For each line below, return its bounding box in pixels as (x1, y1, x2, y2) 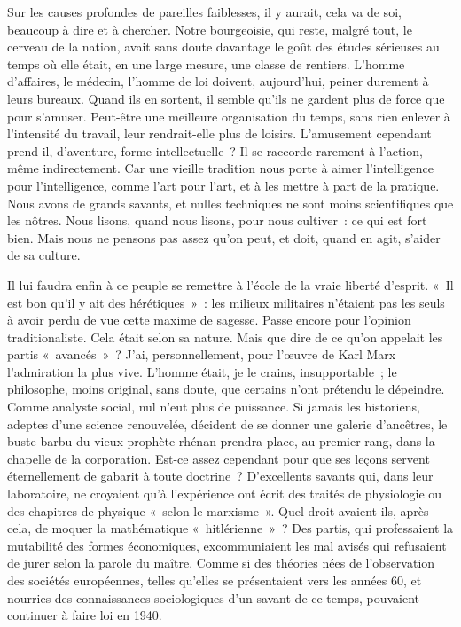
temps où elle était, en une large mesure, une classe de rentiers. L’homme (7, 54, 405, 73)
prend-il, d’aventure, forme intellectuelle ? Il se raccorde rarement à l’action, (7, 141, 423, 160)
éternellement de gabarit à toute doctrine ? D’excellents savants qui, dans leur (7, 466, 434, 485)
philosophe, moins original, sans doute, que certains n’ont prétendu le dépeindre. (7, 380, 445, 398)
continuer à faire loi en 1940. (7, 606, 162, 624)
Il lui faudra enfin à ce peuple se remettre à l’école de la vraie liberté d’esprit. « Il (7, 275, 454, 294)
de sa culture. (7, 246, 81, 264)
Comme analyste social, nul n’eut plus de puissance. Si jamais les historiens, (7, 397, 420, 416)
